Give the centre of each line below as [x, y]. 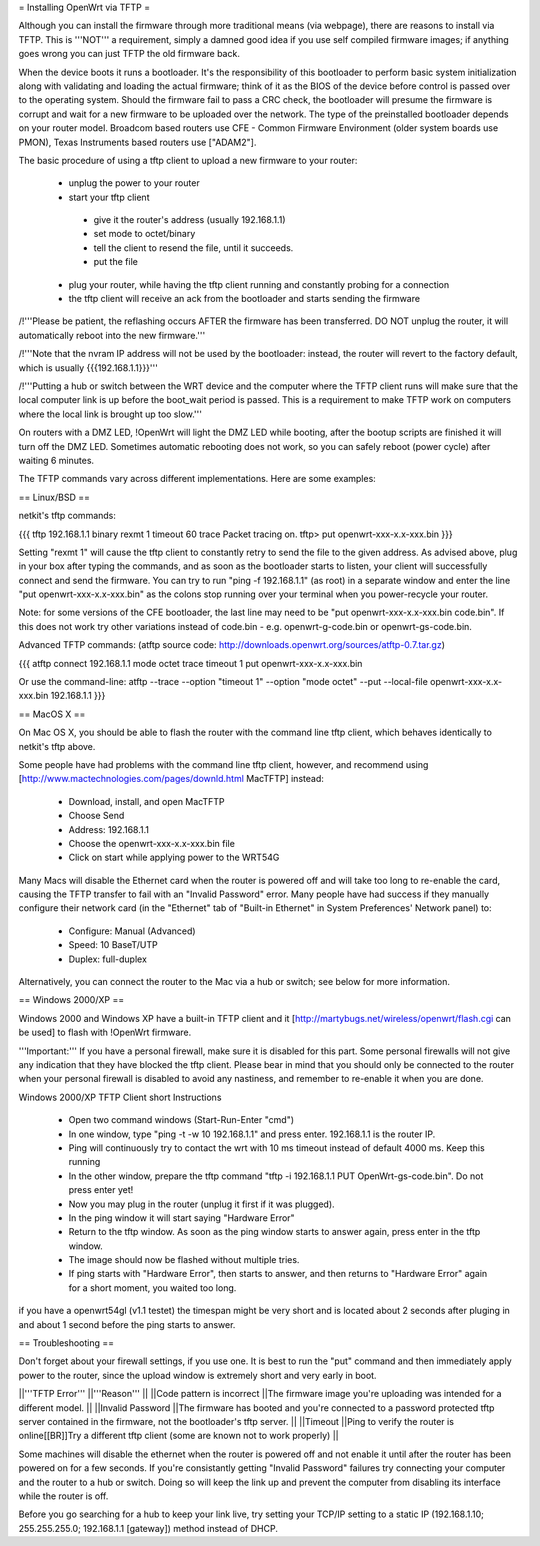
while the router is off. [63, 1496]
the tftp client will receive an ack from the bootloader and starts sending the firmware [244, 299]
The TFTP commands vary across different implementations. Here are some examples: [197, 479]
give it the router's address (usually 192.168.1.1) [189, 220]
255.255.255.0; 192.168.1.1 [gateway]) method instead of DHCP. [148, 1528]
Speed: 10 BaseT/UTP [113, 945]
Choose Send [96, 816]
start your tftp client [109, 197]
